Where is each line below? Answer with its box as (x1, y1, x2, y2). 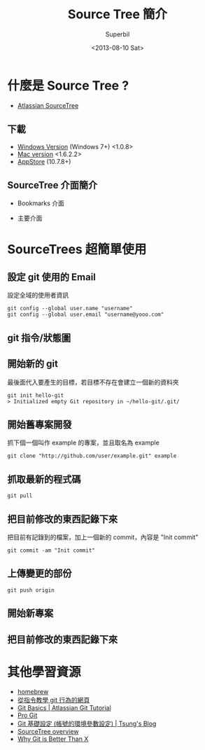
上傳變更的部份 (7, 568, 72, 580)
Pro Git (17, 711, 38, 720)
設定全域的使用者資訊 (7, 291, 69, 300)
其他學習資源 (7, 664, 82, 680)
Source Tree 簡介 (67, 6, 168, 22)
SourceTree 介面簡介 (7, 179, 98, 191)
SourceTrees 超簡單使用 (7, 241, 147, 257)
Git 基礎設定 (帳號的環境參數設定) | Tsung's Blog (17, 719, 157, 728)
